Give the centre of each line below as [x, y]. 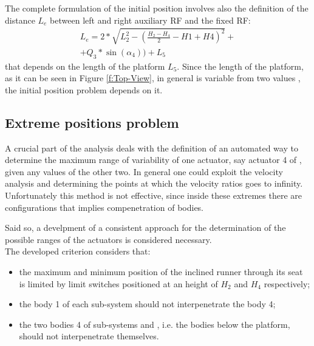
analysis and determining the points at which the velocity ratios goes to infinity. [154, 183]
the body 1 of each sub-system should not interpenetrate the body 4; [147, 304]
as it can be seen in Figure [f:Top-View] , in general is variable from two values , [153, 78]
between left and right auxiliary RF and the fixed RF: [150, 20]
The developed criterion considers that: [78, 251]
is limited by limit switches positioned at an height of [118, 283]
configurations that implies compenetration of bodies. [104, 207]
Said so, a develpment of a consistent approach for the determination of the [145, 228]
